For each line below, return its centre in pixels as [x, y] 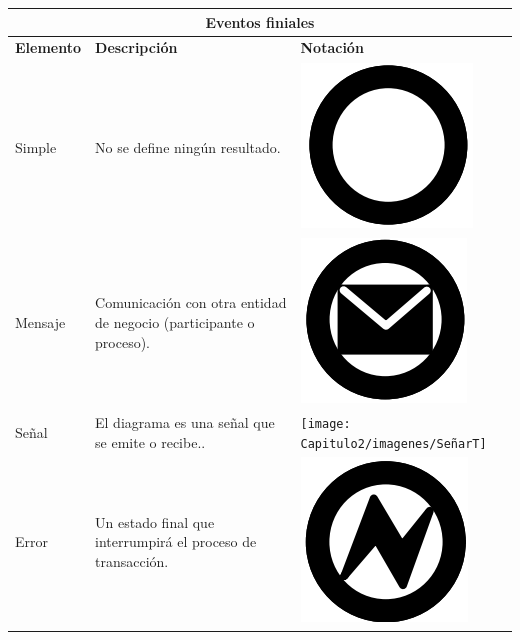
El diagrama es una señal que [185, 421]
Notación [332, 47]
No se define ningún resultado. [188, 147]
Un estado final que [155, 521]
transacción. [132, 561]
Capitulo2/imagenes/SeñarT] [393, 443]
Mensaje [40, 322]
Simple [36, 147]
